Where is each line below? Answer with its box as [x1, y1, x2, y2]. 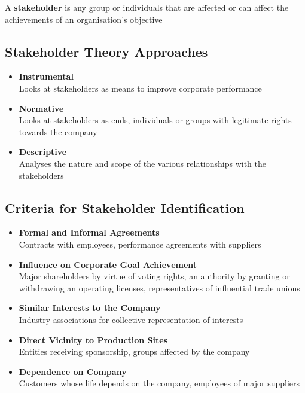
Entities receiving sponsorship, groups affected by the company [19, 345, 250, 358]
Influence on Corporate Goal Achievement [19, 258, 197, 270]
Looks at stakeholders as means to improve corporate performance [19, 81, 262, 94]
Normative [19, 102, 64, 114]
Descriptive [19, 145, 67, 158]
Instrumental [19, 70, 74, 83]
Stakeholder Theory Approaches [5, 42, 208, 60]
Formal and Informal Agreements [19, 226, 160, 239]
